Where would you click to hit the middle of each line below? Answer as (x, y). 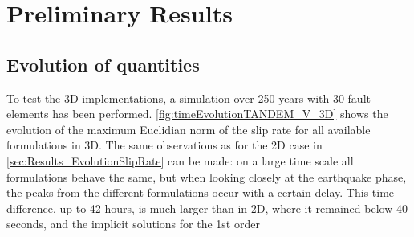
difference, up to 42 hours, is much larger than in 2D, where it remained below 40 (207, 208)
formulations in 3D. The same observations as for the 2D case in (164, 145)
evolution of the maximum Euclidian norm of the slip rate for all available (189, 129)
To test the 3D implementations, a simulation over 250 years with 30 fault (189, 98)
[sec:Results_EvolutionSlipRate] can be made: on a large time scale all (180, 160)
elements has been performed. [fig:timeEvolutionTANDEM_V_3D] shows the (197, 114)
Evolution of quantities (103, 64)
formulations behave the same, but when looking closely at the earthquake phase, (207, 176)
